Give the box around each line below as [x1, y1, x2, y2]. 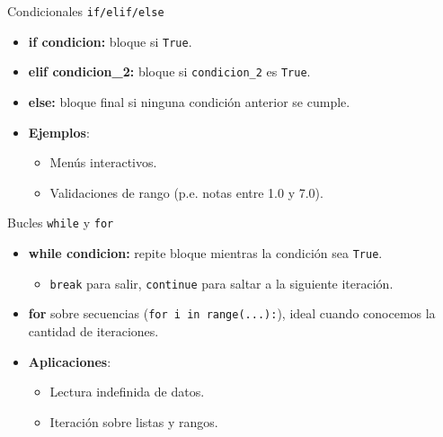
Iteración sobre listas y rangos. [49, 412, 218, 431]
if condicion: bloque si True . [28, 31, 192, 50]
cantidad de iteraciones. [28, 321, 159, 340]
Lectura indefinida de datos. [49, 382, 205, 401]
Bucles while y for [7, 213, 114, 232]
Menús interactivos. [49, 153, 157, 172]
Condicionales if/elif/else [7, 2, 164, 20]
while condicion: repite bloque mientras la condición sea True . [28, 244, 383, 262]
